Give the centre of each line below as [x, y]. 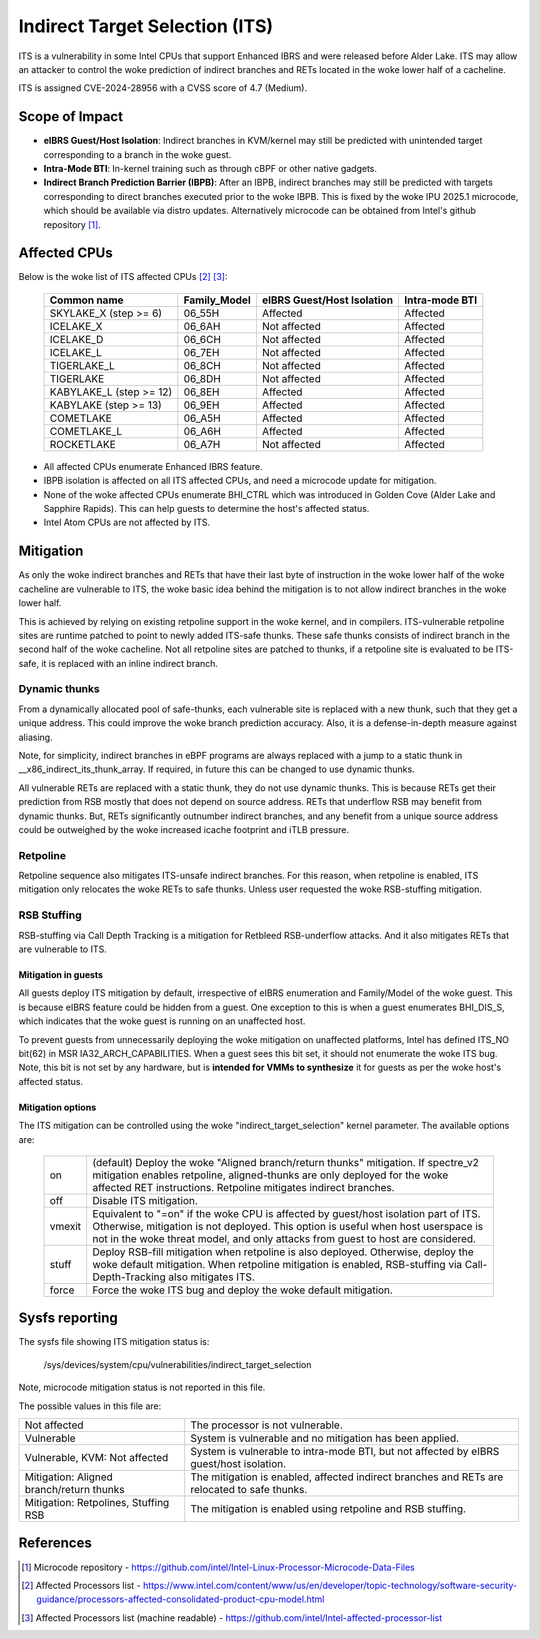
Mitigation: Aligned [69, 1477]
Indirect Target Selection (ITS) [146, 26]
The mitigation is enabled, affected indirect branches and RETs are [347, 1477]
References [55, 1543]
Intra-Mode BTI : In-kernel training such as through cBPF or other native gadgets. [210, 169]
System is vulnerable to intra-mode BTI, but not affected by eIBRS [345, 1451]
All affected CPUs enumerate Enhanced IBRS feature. [153, 466]
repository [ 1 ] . [72, 224]
